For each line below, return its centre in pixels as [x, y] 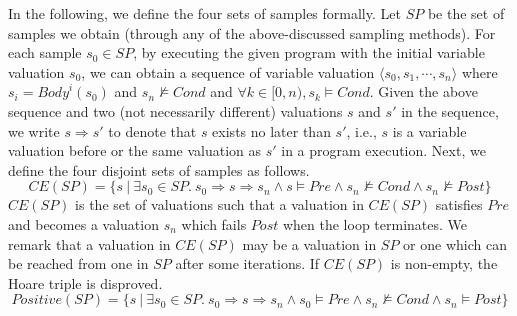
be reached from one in [78, 263]
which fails [214, 223]
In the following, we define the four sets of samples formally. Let [204, 13]
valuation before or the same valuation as [135, 150]
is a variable [429, 130]
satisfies [459, 204]
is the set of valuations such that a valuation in [219, 204]
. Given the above [423, 91]
